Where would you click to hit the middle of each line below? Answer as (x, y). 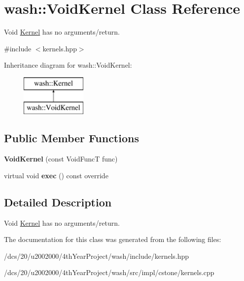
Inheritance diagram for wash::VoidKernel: (68, 65)
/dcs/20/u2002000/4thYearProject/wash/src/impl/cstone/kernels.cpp (109, 272)
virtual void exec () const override (56, 175)
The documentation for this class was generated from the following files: (113, 239)
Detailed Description (58, 202)
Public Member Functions (71, 138)
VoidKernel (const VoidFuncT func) (61, 159)
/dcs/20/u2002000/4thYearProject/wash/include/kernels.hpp (97, 256)
